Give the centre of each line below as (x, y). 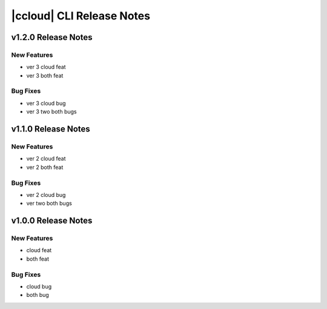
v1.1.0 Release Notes (51, 129)
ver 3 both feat (45, 75)
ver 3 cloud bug (46, 103)
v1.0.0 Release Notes (52, 221)
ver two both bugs (49, 204)
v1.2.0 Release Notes (52, 37)
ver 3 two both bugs (51, 111)
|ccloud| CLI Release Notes (81, 16)
